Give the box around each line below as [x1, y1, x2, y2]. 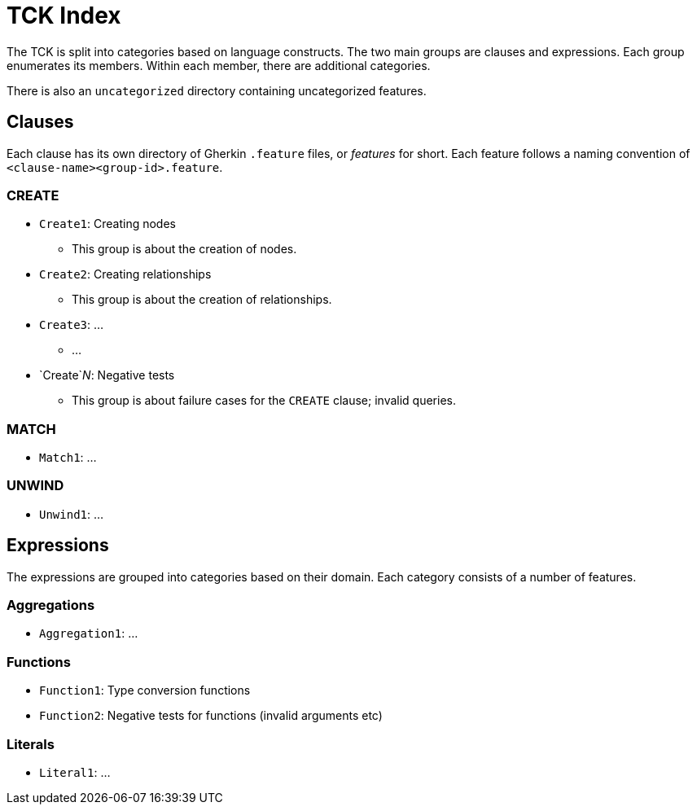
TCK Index [7, 2, 121, 29]
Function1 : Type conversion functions [39, 683, 251, 698]
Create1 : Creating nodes [39, 217, 176, 231]
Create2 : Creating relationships [39, 267, 212, 282]
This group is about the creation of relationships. [72, 292, 332, 307]
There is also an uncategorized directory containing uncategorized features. [7, 83, 427, 98]
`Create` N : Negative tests [39, 368, 175, 383]
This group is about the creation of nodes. [72, 242, 297, 256]
